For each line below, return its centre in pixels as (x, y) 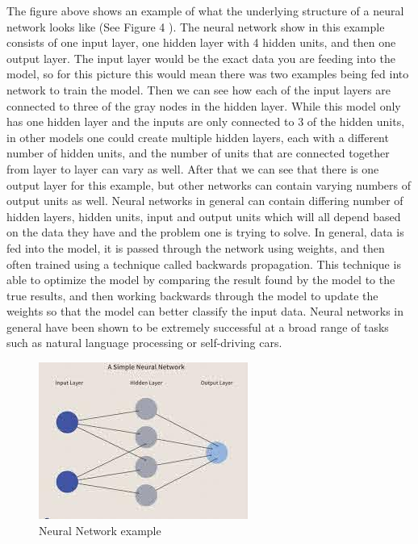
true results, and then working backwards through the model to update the (192, 295)
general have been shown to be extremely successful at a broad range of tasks (198, 326)
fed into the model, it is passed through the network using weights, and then (196, 247)
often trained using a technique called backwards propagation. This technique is (204, 264)
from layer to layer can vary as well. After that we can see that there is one (193, 168)
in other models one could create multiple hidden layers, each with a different (198, 137)
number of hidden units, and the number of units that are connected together (198, 153)
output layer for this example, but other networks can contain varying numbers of (209, 184)
